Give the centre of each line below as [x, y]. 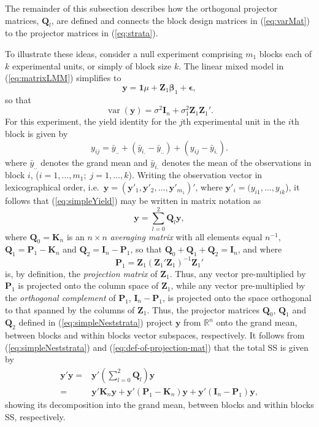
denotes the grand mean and [94, 162]
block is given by [37, 133]
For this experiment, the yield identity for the [91, 121]
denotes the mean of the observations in [236, 162]
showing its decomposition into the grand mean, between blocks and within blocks [159, 404]
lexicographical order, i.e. [52, 186]
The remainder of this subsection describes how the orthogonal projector [141, 8]
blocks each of [286, 53]
